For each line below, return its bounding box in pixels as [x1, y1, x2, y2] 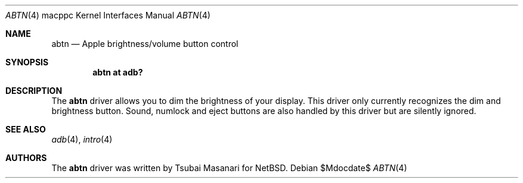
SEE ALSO [5, 124, 46, 134]
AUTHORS [5, 153, 47, 163]
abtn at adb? [92, 67, 143, 77]
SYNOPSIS [5, 57, 49, 67]
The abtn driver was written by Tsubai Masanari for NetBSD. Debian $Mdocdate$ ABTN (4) [51, 163, 407, 173]
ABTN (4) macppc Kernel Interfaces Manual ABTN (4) [5, 10, 211, 20]
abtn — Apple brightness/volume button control [51, 39, 239, 49]
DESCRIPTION [5, 86, 63, 96]
